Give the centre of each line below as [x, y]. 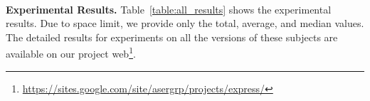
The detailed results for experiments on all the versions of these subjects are [172, 37]
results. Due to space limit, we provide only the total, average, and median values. [185, 23]
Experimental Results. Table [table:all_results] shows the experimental [169, 9]
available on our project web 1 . [71, 53]
